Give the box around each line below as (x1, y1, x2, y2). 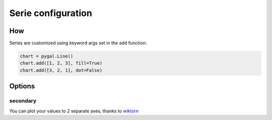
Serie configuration (9, 8, 93, 19)
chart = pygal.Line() (20, 53, 74, 59)
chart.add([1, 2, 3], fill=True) (20, 60, 103, 66)
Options (9, 82, 35, 90)
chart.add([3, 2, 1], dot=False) (20, 67, 103, 73)
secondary (9, 97, 37, 104)
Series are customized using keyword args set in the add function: (9, 40, 147, 46)
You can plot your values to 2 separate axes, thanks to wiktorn (9, 108, 139, 114)
